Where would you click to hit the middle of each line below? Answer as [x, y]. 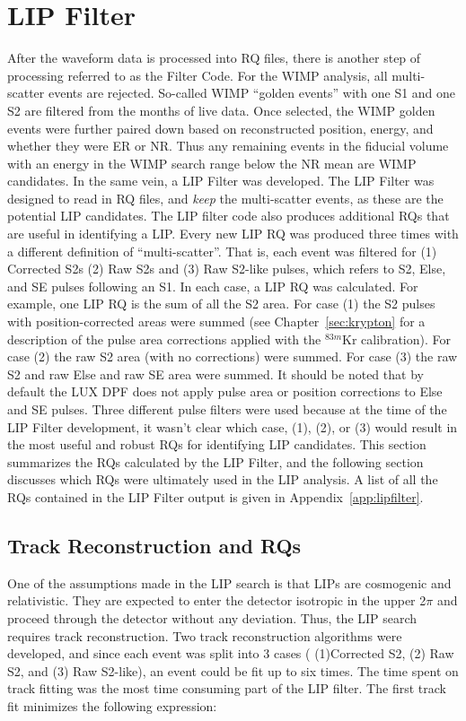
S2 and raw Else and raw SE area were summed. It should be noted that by [215, 374]
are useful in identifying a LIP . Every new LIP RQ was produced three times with [233, 234]
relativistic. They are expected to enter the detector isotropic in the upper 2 [217, 600]
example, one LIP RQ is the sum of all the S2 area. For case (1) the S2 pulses [221, 304]
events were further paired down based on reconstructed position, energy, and [220, 128]
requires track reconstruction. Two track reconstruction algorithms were [205, 635]
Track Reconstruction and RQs [154, 545]
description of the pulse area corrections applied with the [164, 339]
